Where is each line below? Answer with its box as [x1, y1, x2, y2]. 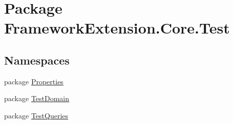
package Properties [4, 76, 63, 86]
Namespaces [4, 52, 70, 68]
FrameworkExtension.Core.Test [4, 17, 230, 38]
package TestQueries [4, 110, 69, 120]
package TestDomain [4, 93, 70, 104]
